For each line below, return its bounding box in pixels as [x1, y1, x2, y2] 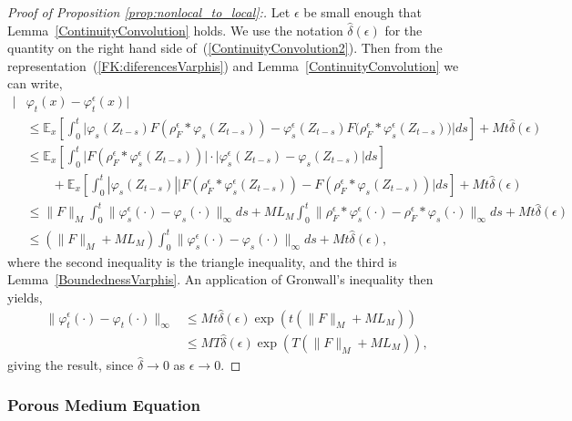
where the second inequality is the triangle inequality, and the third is [7, 252, 397, 271]
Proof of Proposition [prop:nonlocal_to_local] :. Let [7, 3, 291, 21]
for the [384, 20, 423, 39]
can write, [7, 74, 63, 93]
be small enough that [303, 3, 422, 21]
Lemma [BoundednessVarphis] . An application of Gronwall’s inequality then [7, 270, 434, 289]
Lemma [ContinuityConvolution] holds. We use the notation [7, 20, 343, 39]
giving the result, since [7, 354, 134, 374]
